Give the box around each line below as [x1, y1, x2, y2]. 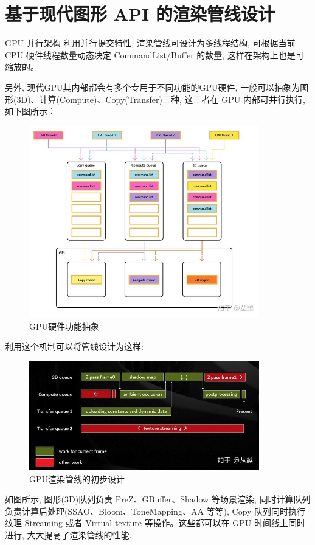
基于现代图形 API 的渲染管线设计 [5, 1, 275, 26]
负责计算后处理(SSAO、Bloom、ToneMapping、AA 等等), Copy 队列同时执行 [5, 504, 306, 517]
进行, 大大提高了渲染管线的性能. [5, 528, 132, 541]
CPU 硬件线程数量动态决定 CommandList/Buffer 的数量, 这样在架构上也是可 [5, 48, 304, 61]
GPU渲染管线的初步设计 [29, 472, 125, 485]
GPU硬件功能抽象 [29, 319, 100, 332]
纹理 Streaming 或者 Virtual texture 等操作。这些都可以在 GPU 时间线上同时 [5, 516, 305, 529]
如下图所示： [5, 105, 56, 117]
